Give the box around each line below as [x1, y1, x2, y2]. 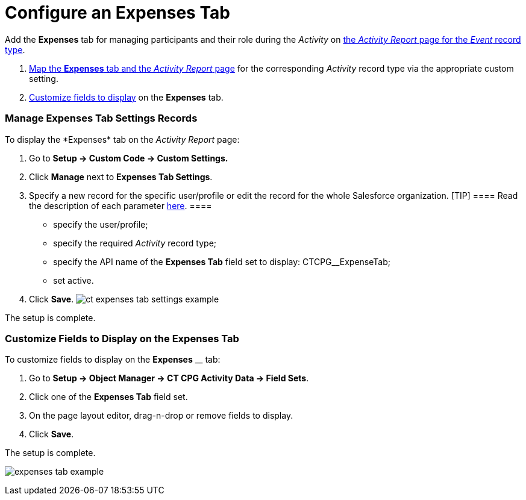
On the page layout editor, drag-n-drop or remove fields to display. [29, 410, 293, 421]
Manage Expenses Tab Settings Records [5, 112, 198, 125]
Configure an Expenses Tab [5, 2, 230, 23]
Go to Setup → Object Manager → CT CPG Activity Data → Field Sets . [29, 373, 309, 384]
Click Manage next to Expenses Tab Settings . [29, 171, 213, 182]
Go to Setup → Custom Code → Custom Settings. [29, 152, 228, 163]
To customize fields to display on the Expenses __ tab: [5, 354, 221, 365]
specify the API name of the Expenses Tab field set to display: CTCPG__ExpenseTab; [53, 256, 390, 267]
